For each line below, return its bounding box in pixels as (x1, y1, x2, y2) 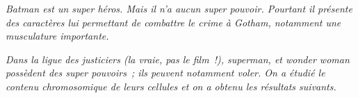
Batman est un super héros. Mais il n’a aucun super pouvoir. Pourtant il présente (6, 1, 352, 15)
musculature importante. (6, 28, 109, 43)
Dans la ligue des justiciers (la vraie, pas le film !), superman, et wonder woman (6, 51, 350, 66)
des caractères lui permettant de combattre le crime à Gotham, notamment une (6, 15, 341, 29)
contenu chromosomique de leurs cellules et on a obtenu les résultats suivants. (6, 79, 336, 93)
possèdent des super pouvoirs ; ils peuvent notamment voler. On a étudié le (6, 65, 325, 80)
